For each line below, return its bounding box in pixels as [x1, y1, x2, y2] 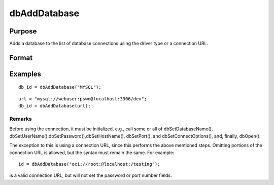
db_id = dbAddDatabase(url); [18, 103, 91, 109]
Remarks [9, 116, 32, 123]
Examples [9, 69, 42, 78]
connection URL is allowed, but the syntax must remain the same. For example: [9, 150, 175, 156]
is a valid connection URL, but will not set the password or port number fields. [9, 172, 172, 178]
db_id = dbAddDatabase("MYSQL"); [18, 84, 101, 90]
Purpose [9, 27, 37, 35]
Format [9, 53, 33, 62]
